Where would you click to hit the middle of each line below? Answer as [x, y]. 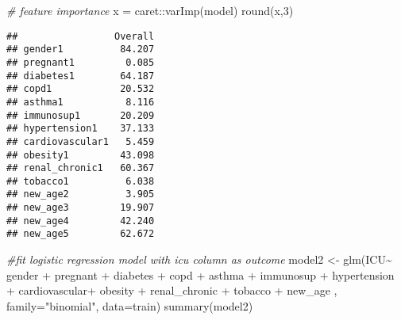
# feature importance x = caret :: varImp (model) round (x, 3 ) [150, 10]
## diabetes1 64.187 [81, 76]
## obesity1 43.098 [81, 155]
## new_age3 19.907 [81, 208]
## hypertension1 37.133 [81, 129]
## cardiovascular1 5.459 [81, 141]
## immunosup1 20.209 [81, 115]
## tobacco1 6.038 [81, 181]
